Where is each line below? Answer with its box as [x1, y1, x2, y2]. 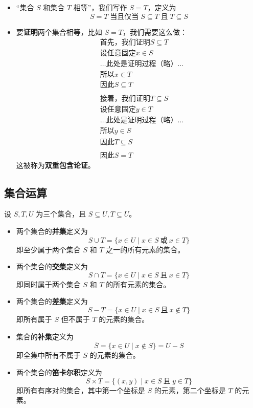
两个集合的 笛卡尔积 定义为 [16, 367, 102, 377]
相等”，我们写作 [73, 2, 127, 12]
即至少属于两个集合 [16, 244, 81, 254]
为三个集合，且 [36, 208, 86, 219]
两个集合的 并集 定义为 [16, 225, 88, 236]
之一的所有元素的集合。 [106, 244, 185, 254]
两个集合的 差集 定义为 [16, 296, 88, 307]
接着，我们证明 [100, 95, 150, 103]
